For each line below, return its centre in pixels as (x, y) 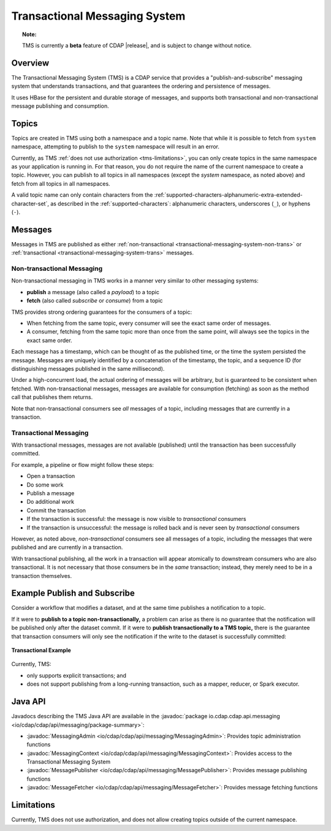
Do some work (45, 485)
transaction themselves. (42, 575)
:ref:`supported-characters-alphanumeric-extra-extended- (228, 195)
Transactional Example (41, 650)
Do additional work (51, 502)
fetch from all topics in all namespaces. (61, 183)
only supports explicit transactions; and (77, 675)
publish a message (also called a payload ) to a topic (93, 292)
